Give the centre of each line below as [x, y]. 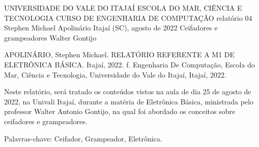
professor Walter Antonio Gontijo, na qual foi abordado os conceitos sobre [120, 111]
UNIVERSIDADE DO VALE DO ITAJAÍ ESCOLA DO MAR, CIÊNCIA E [123, 8]
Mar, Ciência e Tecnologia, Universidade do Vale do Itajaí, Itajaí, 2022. [115, 74]
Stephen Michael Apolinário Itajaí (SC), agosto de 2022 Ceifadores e [111, 28]
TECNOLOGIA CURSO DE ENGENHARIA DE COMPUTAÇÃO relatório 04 [128, 17]
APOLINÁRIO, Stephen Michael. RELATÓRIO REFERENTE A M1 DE [120, 54]
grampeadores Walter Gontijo [50, 37]
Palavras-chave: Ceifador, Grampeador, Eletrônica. [83, 138]
